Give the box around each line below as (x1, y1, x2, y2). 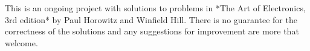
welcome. (5, 36, 38, 49)
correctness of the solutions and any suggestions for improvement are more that (5, 25, 299, 37)
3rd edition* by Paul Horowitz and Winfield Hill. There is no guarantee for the (5, 13, 297, 26)
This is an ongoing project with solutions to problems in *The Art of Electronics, (5, 2, 306, 14)
